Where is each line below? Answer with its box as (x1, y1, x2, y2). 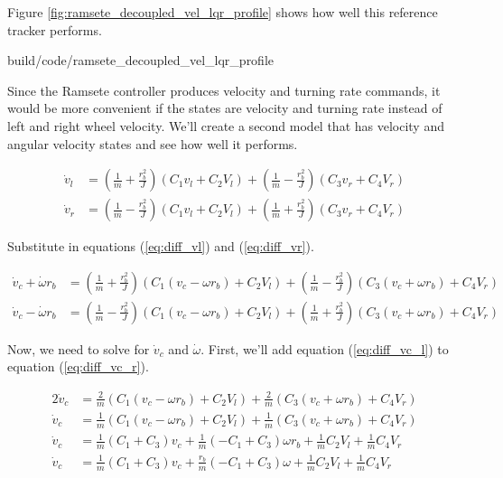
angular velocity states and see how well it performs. (7, 134, 298, 153)
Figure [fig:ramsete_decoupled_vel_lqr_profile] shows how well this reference (7, 3, 438, 21)
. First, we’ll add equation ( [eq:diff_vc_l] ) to (200, 339, 449, 358)
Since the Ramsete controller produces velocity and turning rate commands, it (7, 80, 441, 99)
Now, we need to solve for (7, 339, 150, 358)
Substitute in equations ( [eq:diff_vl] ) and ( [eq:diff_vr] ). (7, 237, 314, 256)
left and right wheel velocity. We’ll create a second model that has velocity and (7, 116, 444, 135)
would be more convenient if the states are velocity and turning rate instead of (7, 98, 442, 117)
